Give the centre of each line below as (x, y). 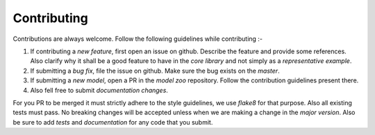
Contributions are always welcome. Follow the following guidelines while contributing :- (138, 39)
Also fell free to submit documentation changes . (99, 90)
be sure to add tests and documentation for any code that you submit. (113, 122)
